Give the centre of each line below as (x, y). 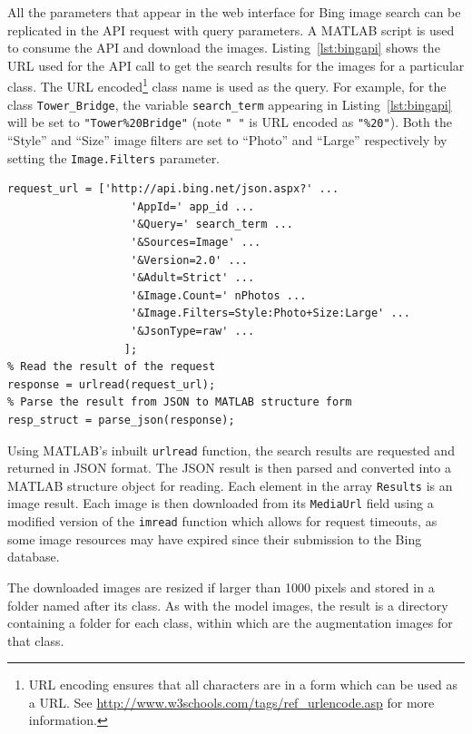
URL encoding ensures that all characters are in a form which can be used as (243, 685)
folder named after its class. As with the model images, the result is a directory (228, 605)
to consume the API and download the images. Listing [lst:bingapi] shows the (224, 48)
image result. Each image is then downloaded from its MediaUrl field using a (221, 503)
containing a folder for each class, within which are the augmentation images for (230, 623)
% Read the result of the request (112, 367)
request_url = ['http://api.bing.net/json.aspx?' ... (173, 189)
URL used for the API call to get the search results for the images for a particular (236, 65)
